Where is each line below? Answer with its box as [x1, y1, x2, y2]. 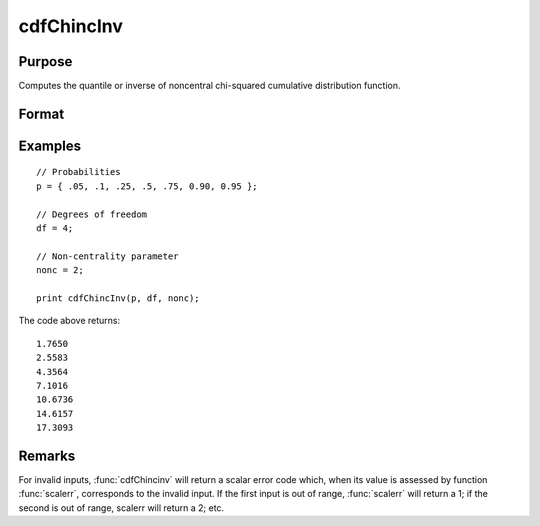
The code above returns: [18, 315, 120, 327]
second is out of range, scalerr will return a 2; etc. [18, 501, 225, 514]
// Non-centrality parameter [36, 250, 179, 262]
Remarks [18, 447, 76, 464]
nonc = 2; [36, 265, 84, 276]
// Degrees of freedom [36, 208, 148, 220]
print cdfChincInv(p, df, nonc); [36, 293, 200, 304]
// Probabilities [36, 166, 121, 178]
